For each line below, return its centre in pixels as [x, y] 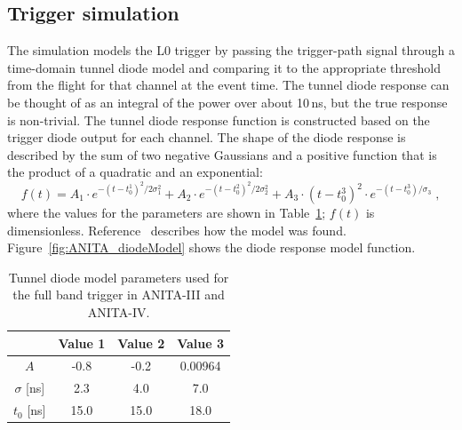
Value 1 [82, 342]
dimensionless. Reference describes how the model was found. [177, 230]
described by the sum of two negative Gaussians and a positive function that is [222, 154]
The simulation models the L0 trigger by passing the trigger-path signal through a [231, 50]
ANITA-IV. [119, 311]
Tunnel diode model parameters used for [119, 277]
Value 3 [201, 342]
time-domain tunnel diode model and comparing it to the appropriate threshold [224, 67]
